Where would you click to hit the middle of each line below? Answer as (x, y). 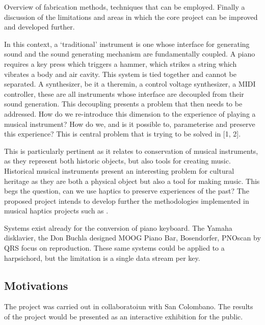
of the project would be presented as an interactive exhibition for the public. (124, 317)
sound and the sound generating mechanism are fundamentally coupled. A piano (130, 54)
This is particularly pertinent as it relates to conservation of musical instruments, (131, 151)
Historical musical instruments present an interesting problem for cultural (119, 170)
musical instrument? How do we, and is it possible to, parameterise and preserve (130, 124)
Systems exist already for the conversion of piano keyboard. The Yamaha (118, 227)
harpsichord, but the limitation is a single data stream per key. (102, 258)
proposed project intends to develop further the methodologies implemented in (127, 200)
